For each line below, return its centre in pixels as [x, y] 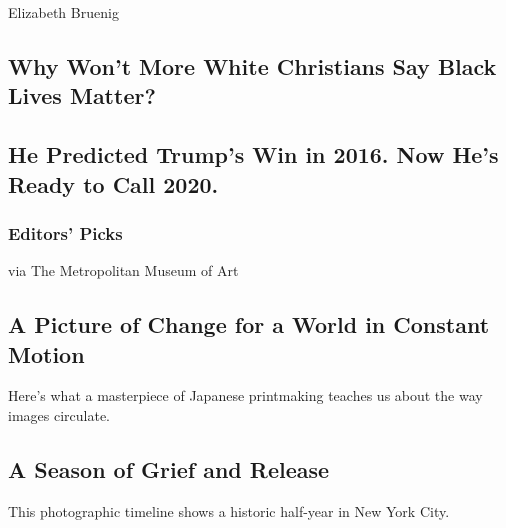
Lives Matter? [82, 95]
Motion [46, 353]
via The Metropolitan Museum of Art [123, 270]
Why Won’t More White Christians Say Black [252, 65]
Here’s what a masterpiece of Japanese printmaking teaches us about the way [245, 395]
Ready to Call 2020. [113, 183]
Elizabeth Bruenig [63, 12]
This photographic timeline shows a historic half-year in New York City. [229, 510]
